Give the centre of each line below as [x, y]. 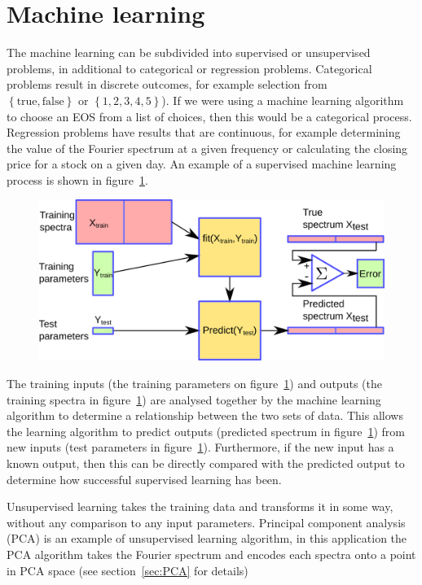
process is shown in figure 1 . [77, 179]
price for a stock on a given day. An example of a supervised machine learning [202, 164]
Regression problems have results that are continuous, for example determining [204, 132]
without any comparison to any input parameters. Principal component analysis [206, 522]
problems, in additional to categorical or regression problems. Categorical [189, 68]
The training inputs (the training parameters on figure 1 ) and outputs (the [194, 383]
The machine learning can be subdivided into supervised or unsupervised [189, 52]
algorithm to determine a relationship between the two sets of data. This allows [205, 415]
